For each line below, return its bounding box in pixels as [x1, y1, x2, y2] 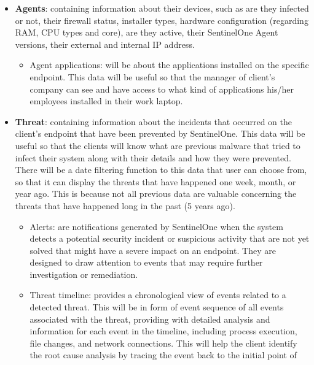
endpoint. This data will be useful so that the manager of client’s [29, 70, 275, 83]
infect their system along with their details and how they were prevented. [15, 151, 291, 164]
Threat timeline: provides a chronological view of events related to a [29, 288, 286, 301]
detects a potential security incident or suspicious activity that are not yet [29, 232, 310, 245]
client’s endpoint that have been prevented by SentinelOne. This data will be [15, 127, 305, 140]
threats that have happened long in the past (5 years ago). [15, 199, 235, 212]
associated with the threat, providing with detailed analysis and [29, 312, 270, 325]
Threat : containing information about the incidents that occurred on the [15, 115, 292, 128]
